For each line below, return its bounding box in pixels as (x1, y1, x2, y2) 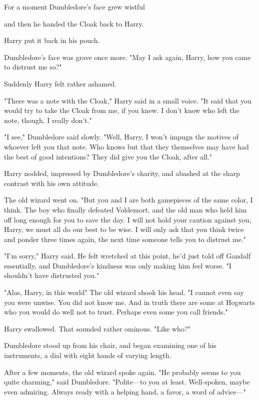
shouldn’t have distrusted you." (4, 270, 99, 280)
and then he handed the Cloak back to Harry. (4, 18, 144, 28)
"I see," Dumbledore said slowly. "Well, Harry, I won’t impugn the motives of (4, 131, 238, 142)
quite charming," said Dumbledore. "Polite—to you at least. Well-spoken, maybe (4, 376, 250, 387)
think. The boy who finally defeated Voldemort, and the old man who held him (4, 204, 247, 214)
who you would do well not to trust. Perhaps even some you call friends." (4, 306, 228, 317)
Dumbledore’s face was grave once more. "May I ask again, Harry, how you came (4, 51, 251, 62)
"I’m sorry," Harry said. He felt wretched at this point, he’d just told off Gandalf (4, 250, 250, 261)
